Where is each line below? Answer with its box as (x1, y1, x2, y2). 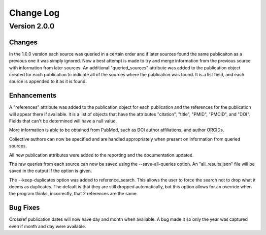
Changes (9, 38, 38, 46)
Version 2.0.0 (9, 22, 55, 30)
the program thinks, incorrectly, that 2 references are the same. (9, 191, 138, 197)
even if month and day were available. (9, 223, 86, 229)
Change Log (9, 7, 60, 18)
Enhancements (9, 91, 57, 100)
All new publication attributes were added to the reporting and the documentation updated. (9, 152, 194, 158)
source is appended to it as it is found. (9, 79, 87, 85)
